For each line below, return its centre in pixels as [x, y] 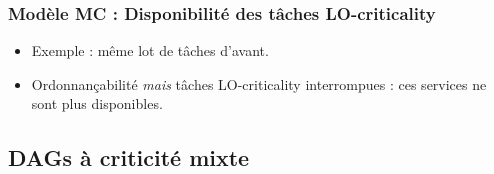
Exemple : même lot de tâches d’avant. [150, 50]
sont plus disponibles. [97, 103]
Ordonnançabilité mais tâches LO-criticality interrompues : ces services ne [259, 83]
